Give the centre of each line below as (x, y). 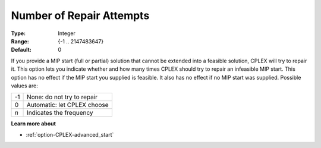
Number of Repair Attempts (80, 15)
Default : (21, 50)
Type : (18, 33)
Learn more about (34, 124)
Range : (20, 41)
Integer (67, 33)
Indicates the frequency (60, 113)
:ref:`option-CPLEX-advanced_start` (70, 134)
